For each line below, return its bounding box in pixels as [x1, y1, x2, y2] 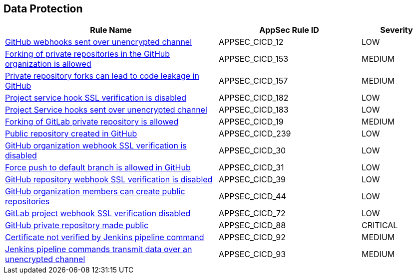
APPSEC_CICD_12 [219, 37, 284, 47]
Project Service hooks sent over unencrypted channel [5, 105, 207, 115]
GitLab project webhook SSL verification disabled [5, 208, 191, 219]
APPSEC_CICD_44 [219, 191, 286, 202]
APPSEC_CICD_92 [219, 232, 286, 243]
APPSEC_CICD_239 [219, 129, 291, 139]
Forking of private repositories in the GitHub [5, 49, 170, 59]
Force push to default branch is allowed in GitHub [5, 162, 191, 173]
